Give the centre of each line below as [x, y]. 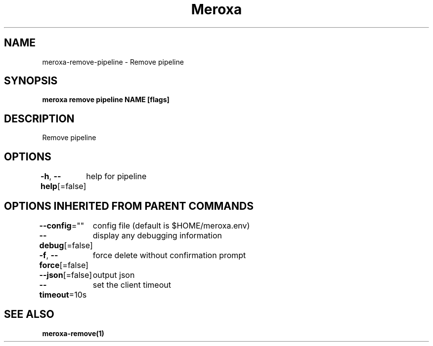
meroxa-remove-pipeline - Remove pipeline [113, 62]
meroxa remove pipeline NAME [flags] [106, 100]
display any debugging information [157, 235]
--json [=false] [66, 275]
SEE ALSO [29, 314]
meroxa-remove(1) [73, 333]
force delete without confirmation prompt [169, 255]
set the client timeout [132, 285]
